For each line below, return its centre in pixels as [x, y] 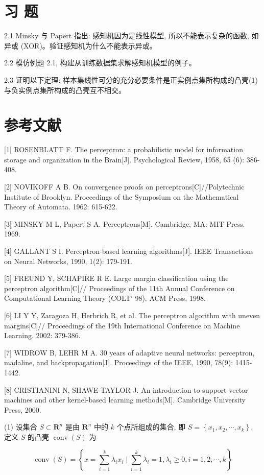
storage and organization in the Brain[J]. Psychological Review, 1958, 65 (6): [124, 159]
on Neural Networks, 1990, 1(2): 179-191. [68, 261]
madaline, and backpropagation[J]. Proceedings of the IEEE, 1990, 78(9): [119, 362]
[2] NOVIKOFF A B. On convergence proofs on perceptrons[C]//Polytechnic [124, 186]
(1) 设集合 [21, 427]
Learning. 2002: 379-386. [42, 335]
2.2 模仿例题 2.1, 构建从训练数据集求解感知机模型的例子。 [100, 63]
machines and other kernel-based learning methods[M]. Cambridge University [125, 400]
